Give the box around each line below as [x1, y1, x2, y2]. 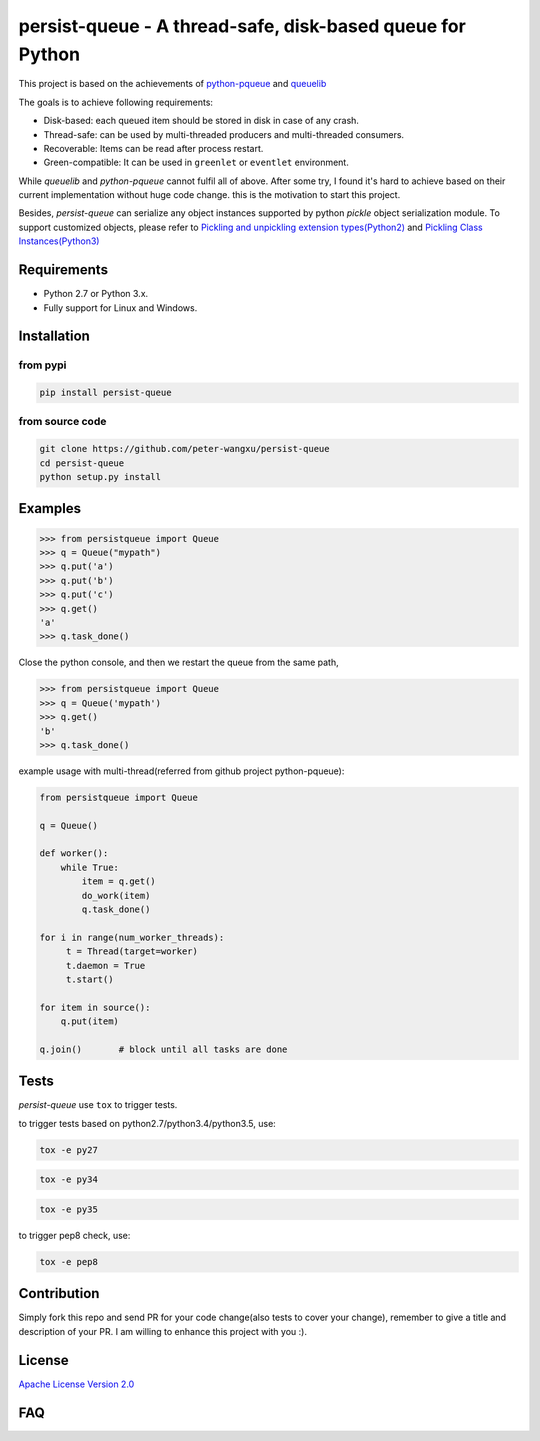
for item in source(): [39, 1001, 151, 1013]
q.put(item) [60, 1016, 120, 1027]
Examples [18, 500, 82, 517]
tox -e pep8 [39, 1256, 99, 1267]
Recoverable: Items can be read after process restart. [43, 142, 264, 154]
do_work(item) [81, 890, 151, 901]
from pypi [18, 358, 67, 372]
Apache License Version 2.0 [18, 1378, 135, 1390]
